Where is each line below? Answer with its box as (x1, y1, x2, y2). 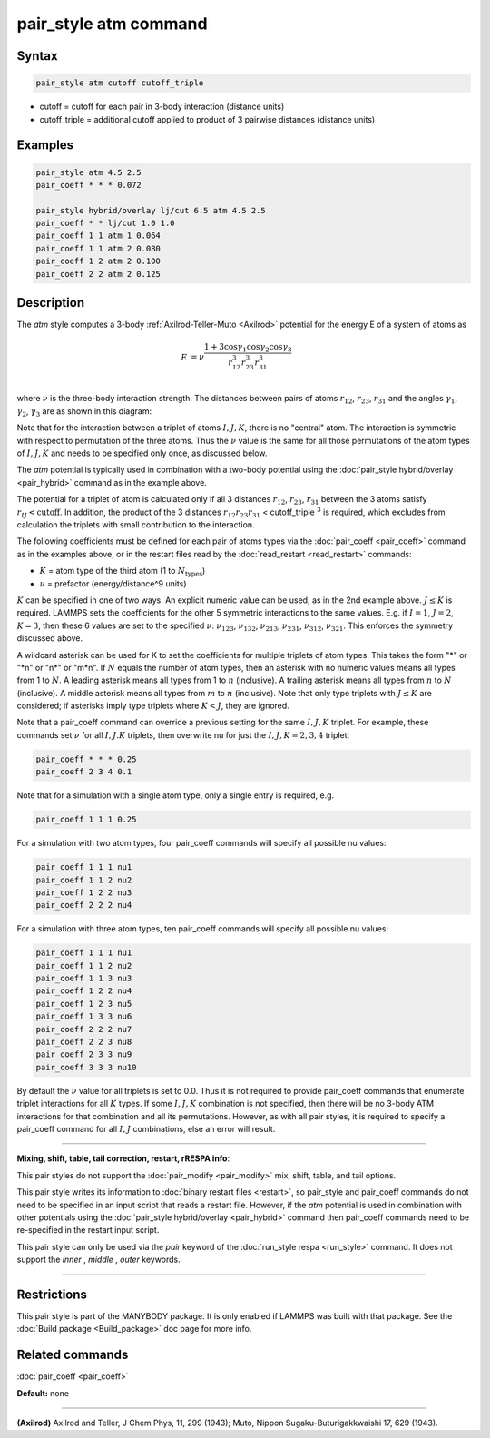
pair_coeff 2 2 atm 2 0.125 (35, 269, 161, 279)
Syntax (16, 48, 58, 64)
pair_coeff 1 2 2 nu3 (35, 887, 132, 898)
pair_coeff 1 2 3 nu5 (35, 999, 132, 1009)
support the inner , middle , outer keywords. (16, 1254, 181, 1266)
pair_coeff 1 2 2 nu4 (35, 986, 132, 996)
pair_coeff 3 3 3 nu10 (35, 1062, 137, 1072)
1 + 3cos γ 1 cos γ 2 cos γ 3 (204, 341, 292, 354)
